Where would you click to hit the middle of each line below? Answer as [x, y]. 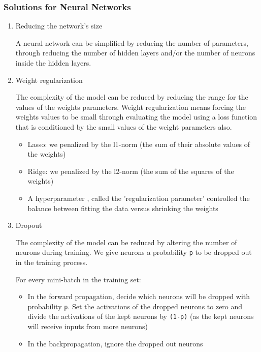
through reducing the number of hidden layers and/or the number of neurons [135, 53]
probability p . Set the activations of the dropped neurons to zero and [135, 306]
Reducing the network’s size [59, 26]
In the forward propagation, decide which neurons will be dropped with [139, 296]
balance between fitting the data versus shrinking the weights [123, 208]
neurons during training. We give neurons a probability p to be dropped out [134, 252]
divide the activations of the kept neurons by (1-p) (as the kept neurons [141, 316]
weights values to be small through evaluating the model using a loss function [136, 117]
